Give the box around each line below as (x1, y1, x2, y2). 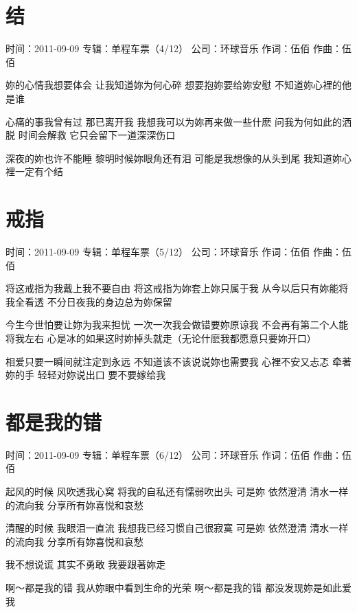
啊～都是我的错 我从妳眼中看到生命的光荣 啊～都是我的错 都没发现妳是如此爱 (5, 580, 352, 595)
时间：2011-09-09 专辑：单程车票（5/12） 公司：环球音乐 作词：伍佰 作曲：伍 (5, 245, 352, 258)
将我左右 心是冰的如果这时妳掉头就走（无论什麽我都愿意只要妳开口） (5, 330, 316, 345)
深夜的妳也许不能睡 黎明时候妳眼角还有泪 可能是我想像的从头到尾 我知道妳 (5, 150, 342, 165)
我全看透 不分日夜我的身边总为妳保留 (5, 294, 172, 308)
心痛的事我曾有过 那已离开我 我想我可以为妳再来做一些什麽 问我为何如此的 (5, 114, 342, 128)
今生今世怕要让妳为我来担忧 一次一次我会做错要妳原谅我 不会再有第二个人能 (5, 317, 349, 332)
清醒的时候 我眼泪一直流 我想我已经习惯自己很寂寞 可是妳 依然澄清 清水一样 (5, 521, 349, 535)
